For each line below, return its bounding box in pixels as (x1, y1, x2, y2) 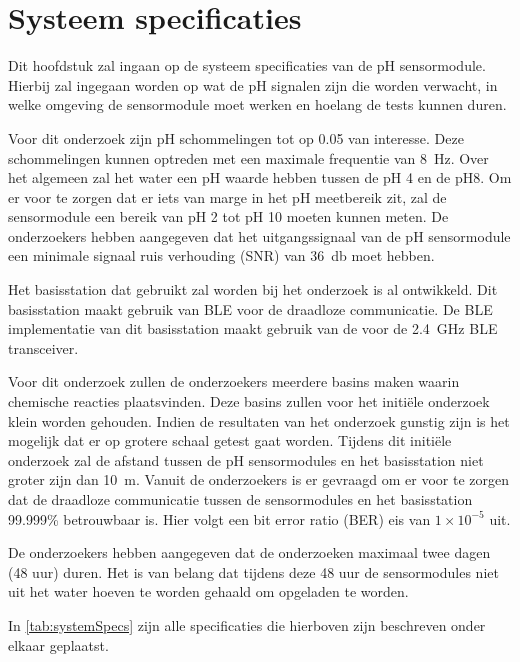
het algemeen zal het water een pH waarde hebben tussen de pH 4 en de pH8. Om (8, 167, 512, 188)
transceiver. (8, 337, 79, 358)
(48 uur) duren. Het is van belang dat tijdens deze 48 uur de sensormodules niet (8, 561, 499, 582)
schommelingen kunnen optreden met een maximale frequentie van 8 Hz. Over (8, 147, 489, 168)
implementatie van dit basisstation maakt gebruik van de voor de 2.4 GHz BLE (8, 318, 498, 339)
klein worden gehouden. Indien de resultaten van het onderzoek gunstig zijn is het (8, 410, 510, 431)
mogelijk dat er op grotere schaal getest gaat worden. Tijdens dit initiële (8, 430, 452, 451)
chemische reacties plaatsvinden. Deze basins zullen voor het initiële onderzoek (8, 391, 490, 412)
